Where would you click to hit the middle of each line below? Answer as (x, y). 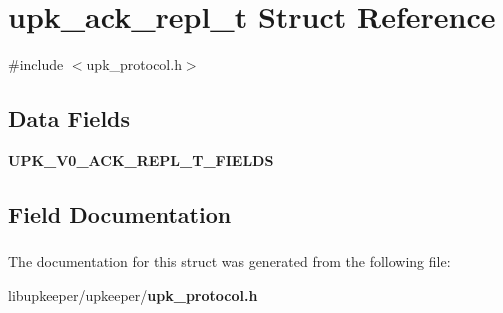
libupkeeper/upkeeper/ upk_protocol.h (133, 294)
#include (36, 64)
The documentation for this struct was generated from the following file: (229, 261)
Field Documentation (120, 213)
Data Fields (69, 118)
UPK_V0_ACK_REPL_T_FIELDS (141, 159)
